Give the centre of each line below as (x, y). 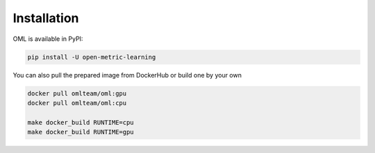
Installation (46, 18)
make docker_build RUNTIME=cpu (81, 122)
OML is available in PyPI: (48, 39)
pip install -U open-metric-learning (92, 57)
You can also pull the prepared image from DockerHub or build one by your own (127, 75)
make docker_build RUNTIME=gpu (81, 132)
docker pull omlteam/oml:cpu (77, 103)
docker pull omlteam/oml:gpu (77, 93)
